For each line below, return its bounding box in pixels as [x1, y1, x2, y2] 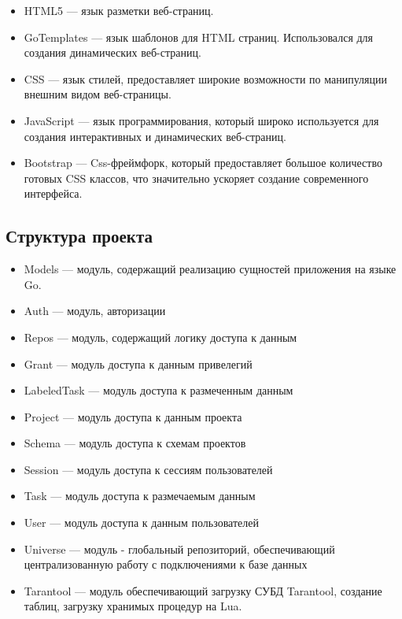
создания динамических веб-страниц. [24, 44, 201, 61]
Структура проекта [6, 224, 153, 248]
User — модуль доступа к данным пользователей [24, 514, 259, 531]
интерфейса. [24, 185, 83, 202]
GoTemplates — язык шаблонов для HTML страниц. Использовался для [24, 28, 374, 45]
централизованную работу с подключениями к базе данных [24, 556, 308, 573]
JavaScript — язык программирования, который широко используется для [24, 112, 379, 128]
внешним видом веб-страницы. [24, 86, 171, 102]
